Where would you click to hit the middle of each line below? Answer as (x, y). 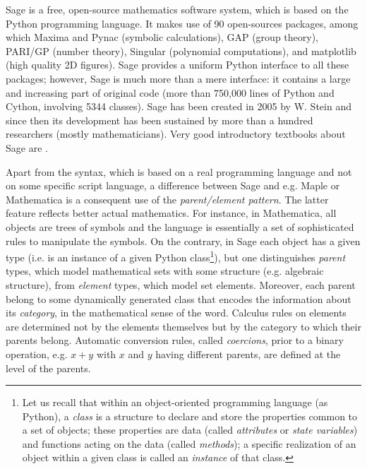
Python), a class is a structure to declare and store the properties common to (190, 416)
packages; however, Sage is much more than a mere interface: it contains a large (178, 78)
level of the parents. (48, 368)
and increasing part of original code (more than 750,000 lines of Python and (170, 92)
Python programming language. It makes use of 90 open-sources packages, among (182, 23)
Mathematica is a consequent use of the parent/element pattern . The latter (167, 199)
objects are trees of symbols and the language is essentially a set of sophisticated (180, 226)
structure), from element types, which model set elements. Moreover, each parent (181, 284)
